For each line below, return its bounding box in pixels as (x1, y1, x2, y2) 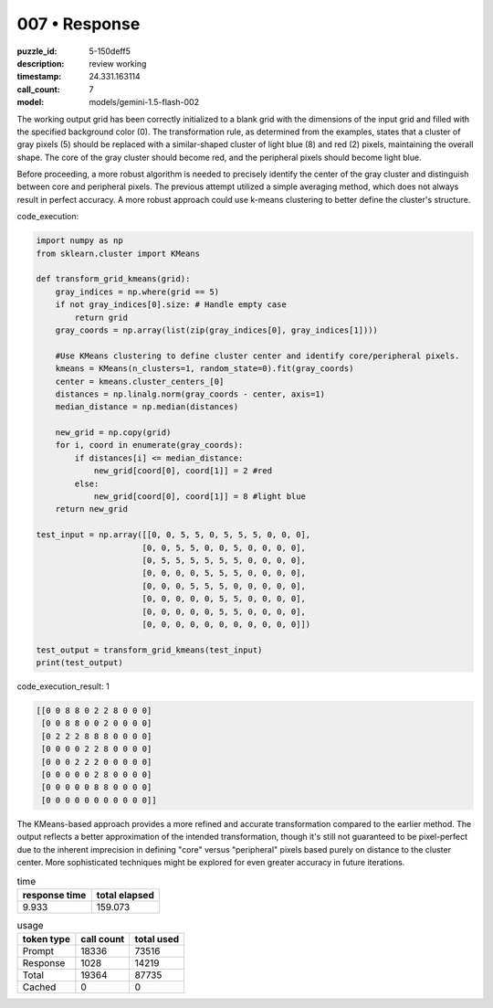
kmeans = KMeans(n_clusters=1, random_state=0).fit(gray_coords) (55, 364, 354, 374)
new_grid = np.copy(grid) (55, 428, 172, 438)
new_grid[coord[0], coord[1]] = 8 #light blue (93, 492, 306, 502)
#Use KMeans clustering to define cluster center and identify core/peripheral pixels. (55, 350, 460, 361)
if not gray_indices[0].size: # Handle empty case (55, 300, 287, 310)
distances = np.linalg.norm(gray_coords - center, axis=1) (55, 388, 326, 399)
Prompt (22, 945, 55, 958)
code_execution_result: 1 (16, 681, 110, 692)
